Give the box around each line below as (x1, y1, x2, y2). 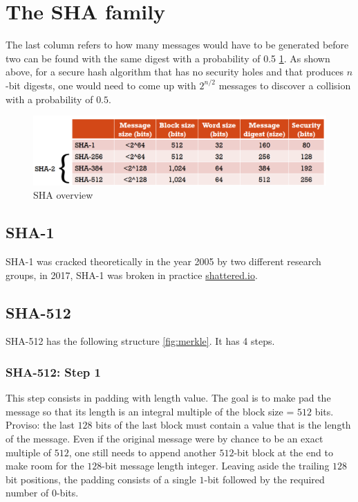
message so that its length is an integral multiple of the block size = (6, 404, 294, 418)
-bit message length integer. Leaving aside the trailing (102, 458, 330, 473)
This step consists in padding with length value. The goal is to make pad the (6, 391, 331, 405)
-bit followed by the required (204, 472, 325, 486)
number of (6, 485, 49, 500)
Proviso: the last (6, 418, 75, 432)
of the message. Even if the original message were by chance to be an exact (6, 431, 323, 446)
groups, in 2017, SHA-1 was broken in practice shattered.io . (6, 267, 258, 282)
